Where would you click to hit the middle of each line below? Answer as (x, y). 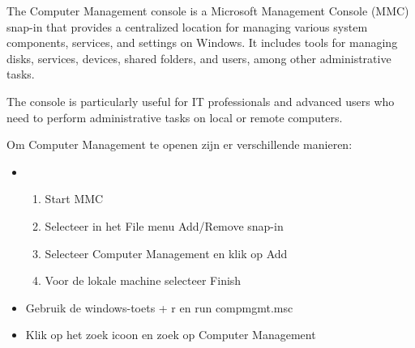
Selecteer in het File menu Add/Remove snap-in (164, 225)
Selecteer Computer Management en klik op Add (166, 253)
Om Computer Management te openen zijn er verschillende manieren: (180, 144)
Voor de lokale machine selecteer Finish (143, 280)
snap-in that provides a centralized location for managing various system (187, 26)
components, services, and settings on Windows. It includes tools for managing (202, 42)
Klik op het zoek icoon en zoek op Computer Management (171, 335)
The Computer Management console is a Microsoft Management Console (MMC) (208, 11)
